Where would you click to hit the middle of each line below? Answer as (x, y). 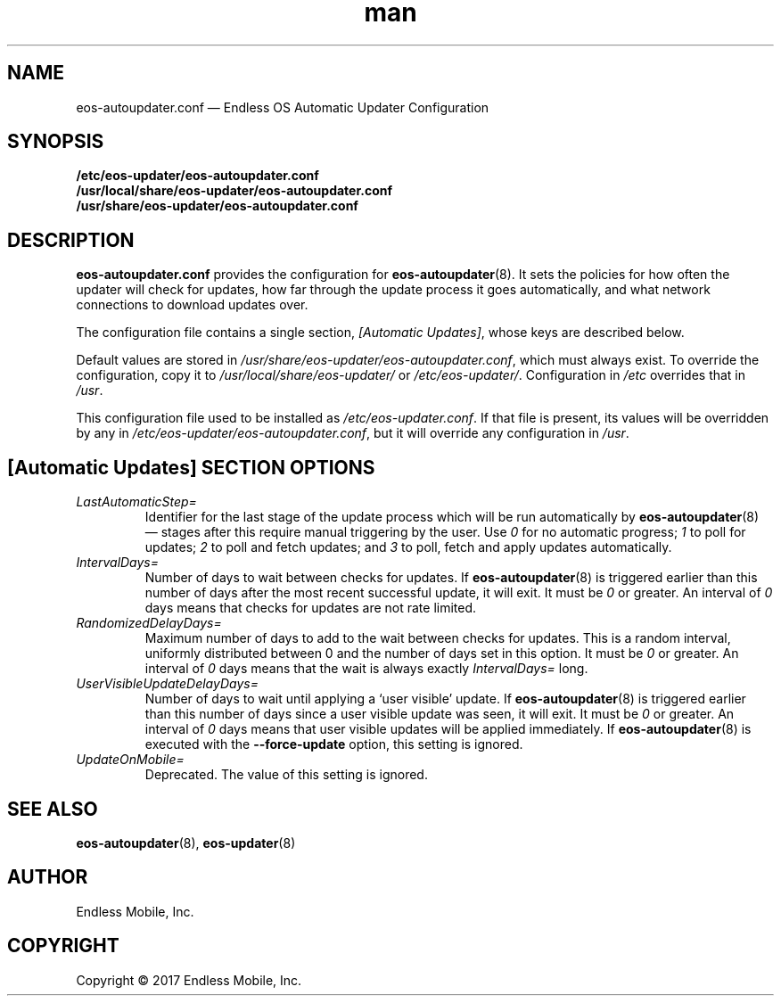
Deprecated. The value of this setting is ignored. (286, 775)
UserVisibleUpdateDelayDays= (167, 684)
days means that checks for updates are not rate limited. (311, 608)
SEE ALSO (53, 809)
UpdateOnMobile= (130, 760)
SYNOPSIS (56, 142)
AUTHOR (48, 877)
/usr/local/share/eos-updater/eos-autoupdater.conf (234, 191)
